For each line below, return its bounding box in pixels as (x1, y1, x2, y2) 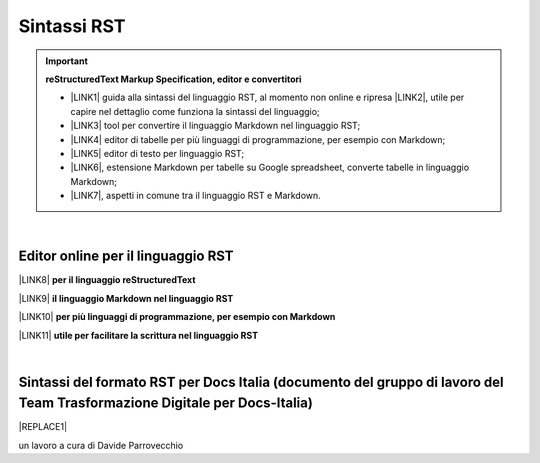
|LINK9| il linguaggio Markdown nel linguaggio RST (18, 292, 234, 304)
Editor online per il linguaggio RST (18, 248, 234, 265)
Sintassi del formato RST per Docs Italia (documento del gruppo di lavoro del (18, 373, 504, 390)
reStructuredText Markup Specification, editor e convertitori (45, 73, 302, 85)
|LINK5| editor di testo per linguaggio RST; (70, 147, 245, 159)
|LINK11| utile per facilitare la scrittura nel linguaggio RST (18, 329, 259, 341)
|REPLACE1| (18, 421, 68, 433)
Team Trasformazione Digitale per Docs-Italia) (18, 395, 314, 412)
